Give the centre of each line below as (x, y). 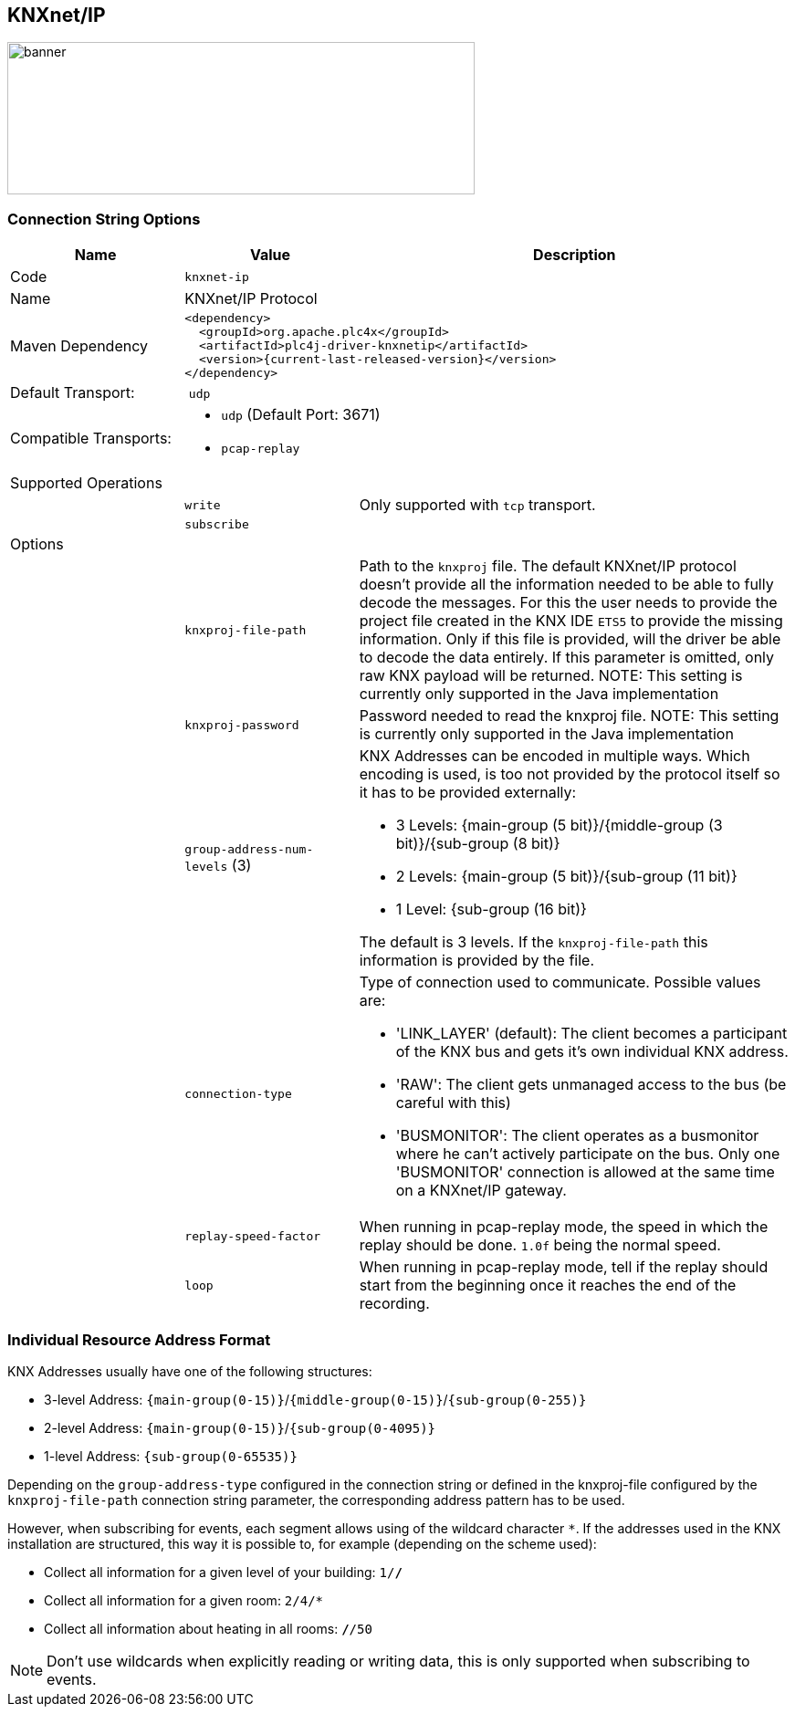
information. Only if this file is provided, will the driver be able (570, 639)
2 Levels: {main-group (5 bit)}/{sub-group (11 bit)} (566, 877)
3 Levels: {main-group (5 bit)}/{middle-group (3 (559, 826)
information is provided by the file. (477, 961)
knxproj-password (242, 725)
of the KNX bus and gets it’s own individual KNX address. (592, 1052)
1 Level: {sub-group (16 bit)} (491, 909)
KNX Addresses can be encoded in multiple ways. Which (554, 756)
